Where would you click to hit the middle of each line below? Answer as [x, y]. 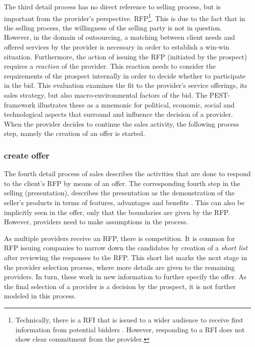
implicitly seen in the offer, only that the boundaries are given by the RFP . [117, 212]
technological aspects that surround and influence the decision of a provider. [118, 114]
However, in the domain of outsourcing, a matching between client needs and [120, 37]
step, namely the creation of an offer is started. [75, 133]
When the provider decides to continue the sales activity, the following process [122, 123]
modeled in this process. [40, 296]
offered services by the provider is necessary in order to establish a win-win [117, 47]
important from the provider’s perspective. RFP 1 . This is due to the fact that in [125, 17]
